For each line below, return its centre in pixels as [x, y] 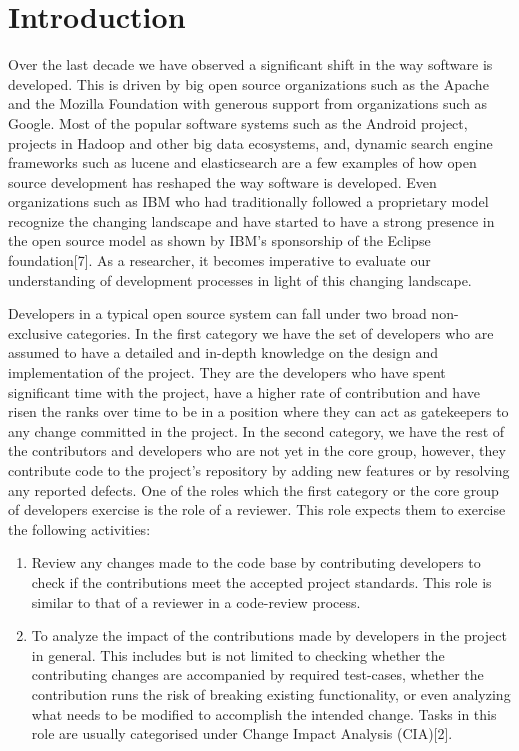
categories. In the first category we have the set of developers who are [280, 332]
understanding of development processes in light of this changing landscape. [240, 279]
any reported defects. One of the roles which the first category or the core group [253, 489]
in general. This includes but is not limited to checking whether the [238, 654]
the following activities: [79, 528]
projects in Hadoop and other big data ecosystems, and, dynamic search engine [250, 142]
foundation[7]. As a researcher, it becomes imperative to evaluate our [219, 260]
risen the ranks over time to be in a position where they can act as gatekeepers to [258, 411]
